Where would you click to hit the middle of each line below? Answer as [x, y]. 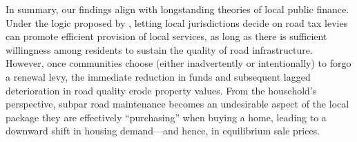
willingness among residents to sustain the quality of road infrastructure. [159, 49]
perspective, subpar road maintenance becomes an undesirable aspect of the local [177, 104]
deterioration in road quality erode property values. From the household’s [161, 90]
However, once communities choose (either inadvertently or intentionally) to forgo [178, 63]
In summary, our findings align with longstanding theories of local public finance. [177, 9]
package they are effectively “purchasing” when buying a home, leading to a [166, 117]
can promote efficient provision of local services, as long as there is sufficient [166, 36]
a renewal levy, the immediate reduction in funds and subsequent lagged [158, 76]
